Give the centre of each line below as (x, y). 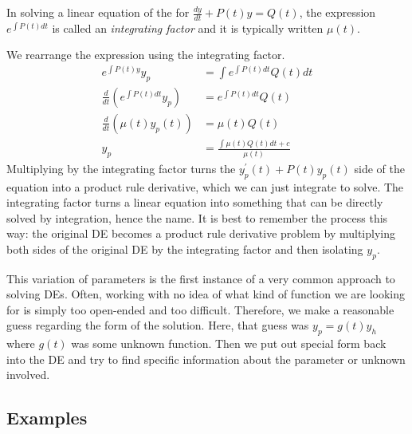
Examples (47, 418)
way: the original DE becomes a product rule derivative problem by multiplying (201, 233)
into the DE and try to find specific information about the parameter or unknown (206, 359)
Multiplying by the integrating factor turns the (121, 168)
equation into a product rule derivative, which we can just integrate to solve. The (205, 186)
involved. (28, 375)
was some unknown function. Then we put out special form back (229, 343)
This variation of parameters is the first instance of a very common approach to (201, 278)
